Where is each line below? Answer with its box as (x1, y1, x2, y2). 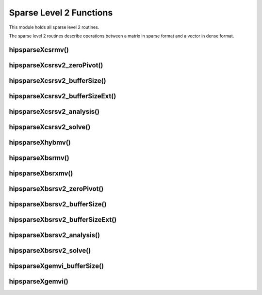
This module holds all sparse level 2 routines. (9, 24, 99, 30)
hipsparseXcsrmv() (9, 46, 69, 54)
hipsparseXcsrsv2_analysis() (9, 107, 99, 116)
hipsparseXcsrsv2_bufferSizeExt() (9, 92, 116, 100)
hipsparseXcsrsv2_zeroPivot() (9, 61, 103, 69)
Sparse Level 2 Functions (9, 7, 113, 18)
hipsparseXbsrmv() (9, 154, 70, 162)
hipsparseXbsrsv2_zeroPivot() (9, 185, 104, 193)
